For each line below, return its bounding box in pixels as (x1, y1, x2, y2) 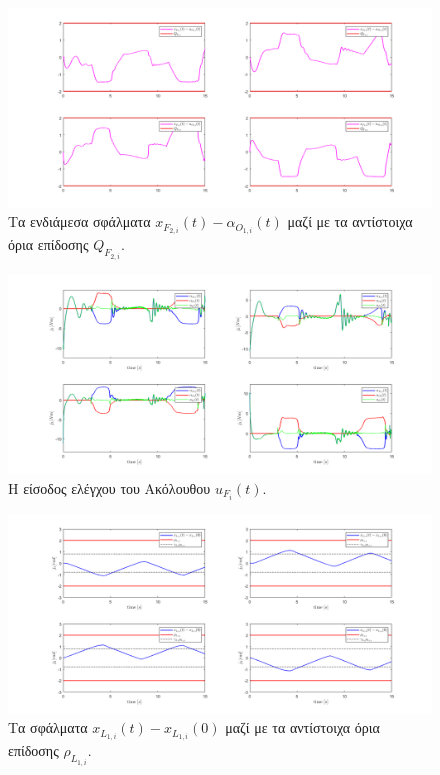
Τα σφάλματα (8, 717, 88, 738)
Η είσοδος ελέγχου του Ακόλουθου (8, 477, 211, 498)
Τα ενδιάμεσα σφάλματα (8, 211, 151, 232)
